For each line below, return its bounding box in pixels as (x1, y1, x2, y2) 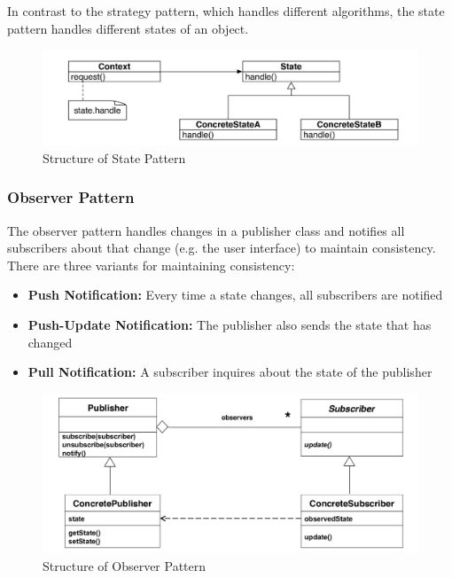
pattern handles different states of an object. (7, 19, 249, 37)
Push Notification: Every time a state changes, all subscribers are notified (27, 285, 443, 304)
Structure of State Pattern (43, 148, 186, 167)
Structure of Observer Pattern (43, 556, 207, 574)
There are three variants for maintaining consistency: (7, 255, 295, 274)
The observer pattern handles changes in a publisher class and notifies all (7, 221, 405, 239)
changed (27, 332, 73, 351)
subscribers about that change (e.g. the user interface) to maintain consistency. (7, 238, 436, 257)
